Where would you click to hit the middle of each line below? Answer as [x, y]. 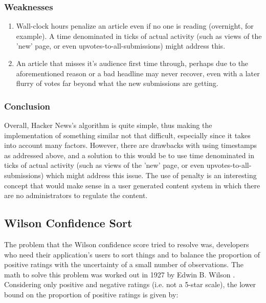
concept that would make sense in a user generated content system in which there [132, 185]
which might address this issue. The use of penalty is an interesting [151, 175]
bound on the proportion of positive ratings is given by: [91, 294]
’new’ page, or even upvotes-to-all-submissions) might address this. [121, 46]
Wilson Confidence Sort [68, 223]
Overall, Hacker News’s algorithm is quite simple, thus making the [108, 125]
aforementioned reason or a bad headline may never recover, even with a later [138, 73]
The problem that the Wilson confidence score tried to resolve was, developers [127, 244]
